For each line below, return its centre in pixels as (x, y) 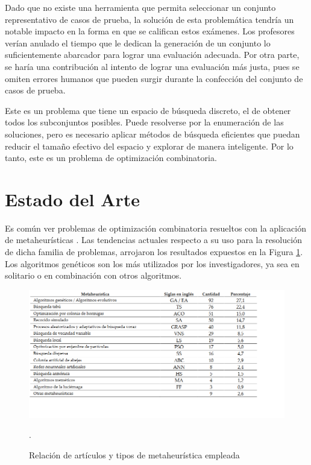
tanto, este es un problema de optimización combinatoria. (111, 158)
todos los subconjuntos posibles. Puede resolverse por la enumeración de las (144, 122)
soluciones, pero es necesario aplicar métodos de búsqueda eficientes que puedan (152, 134)
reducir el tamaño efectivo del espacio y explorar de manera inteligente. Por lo (149, 146)
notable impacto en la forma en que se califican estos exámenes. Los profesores (150, 31)
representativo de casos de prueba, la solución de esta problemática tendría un (149, 19)
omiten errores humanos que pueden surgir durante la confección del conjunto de (154, 78)
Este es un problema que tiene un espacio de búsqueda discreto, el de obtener (148, 110)
